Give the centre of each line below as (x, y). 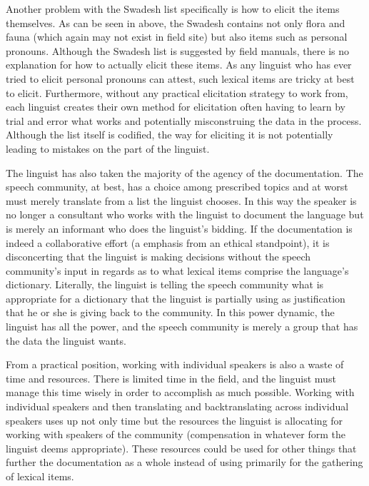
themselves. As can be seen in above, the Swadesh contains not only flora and (176, 22)
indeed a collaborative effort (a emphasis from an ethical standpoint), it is (168, 242)
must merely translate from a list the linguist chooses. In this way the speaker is (181, 200)
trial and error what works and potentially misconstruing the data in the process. (184, 120)
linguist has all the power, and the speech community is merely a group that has (182, 326)
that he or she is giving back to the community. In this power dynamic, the (170, 312)
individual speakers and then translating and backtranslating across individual (177, 406)
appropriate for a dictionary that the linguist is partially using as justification (176, 298)
